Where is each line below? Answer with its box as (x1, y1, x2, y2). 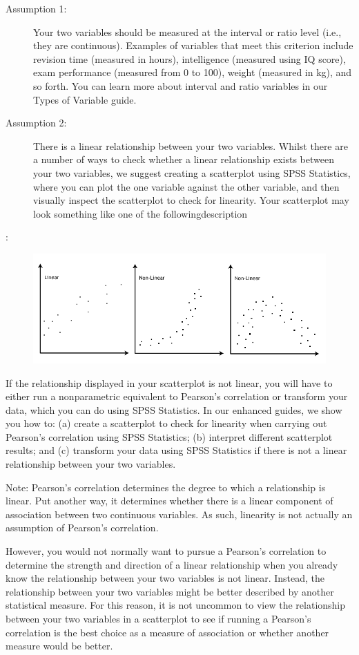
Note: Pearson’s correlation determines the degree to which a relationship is (6, 480, 326, 494)
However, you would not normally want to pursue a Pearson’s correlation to (6, 544, 327, 558)
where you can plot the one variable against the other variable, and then (33, 179, 340, 193)
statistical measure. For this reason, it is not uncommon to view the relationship (6, 598, 346, 612)
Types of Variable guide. (33, 92, 137, 106)
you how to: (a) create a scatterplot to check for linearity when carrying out (6, 416, 327, 430)
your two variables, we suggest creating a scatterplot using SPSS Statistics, (33, 165, 351, 180)
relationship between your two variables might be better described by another (6, 584, 334, 598)
